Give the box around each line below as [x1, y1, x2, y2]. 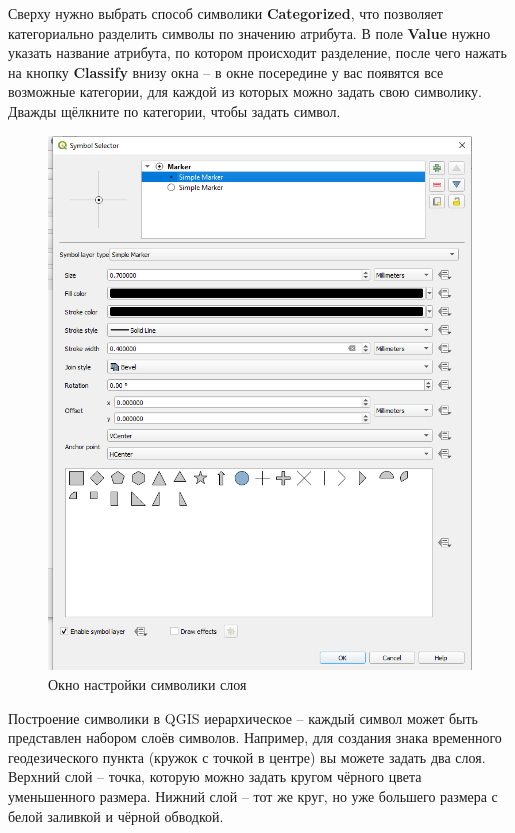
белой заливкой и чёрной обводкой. [8, 805, 224, 826]
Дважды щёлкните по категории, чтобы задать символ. [8, 100, 341, 121]
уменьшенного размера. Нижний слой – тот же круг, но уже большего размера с [8, 786, 498, 806]
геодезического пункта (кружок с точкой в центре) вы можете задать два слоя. [8, 746, 486, 767]
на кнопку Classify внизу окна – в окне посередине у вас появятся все [8, 61, 444, 82]
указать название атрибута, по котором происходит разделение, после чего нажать [8, 42, 507, 63]
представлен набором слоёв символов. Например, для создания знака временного [8, 727, 502, 748]
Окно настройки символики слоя [48, 674, 247, 695]
